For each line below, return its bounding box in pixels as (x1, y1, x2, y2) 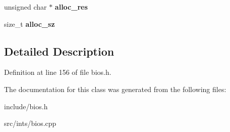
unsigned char (4, 2, 47, 12)
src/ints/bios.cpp (4, 118, 56, 128)
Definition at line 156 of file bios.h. (4, 67, 111, 77)
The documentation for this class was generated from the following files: (4, 83, 226, 94)
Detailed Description (4, 43, 114, 59)
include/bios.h (4, 101, 48, 111)
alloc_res (54, 2, 88, 12)
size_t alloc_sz (4, 18, 55, 29)
